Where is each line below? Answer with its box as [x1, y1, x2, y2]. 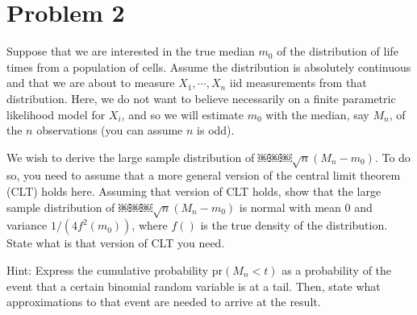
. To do [374, 148, 411, 165]
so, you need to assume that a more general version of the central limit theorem [6, 167, 401, 184]
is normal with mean [239, 198, 341, 215]
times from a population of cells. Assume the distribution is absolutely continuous [6, 58, 411, 75]
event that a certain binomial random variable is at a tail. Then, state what [6, 277, 381, 294]
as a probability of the [281, 262, 392, 278]
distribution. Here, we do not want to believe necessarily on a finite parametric [6, 89, 396, 106]
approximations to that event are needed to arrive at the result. [6, 293, 321, 310]
